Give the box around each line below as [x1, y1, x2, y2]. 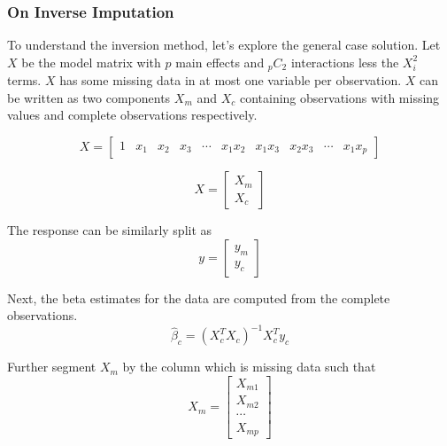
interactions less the [290, 52, 399, 71]
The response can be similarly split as [7, 221, 212, 239]
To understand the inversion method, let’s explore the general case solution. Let [7, 35, 441, 54]
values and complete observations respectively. [7, 106, 258, 124]
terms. [7, 71, 42, 90]
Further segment [7, 357, 96, 376]
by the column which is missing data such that [122, 357, 376, 376]
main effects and [175, 52, 265, 71]
